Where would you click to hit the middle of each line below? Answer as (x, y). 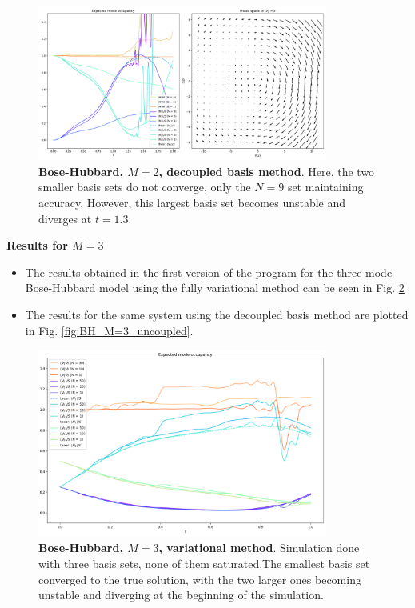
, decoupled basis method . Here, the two (267, 171)
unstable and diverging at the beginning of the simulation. (181, 595)
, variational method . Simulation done (259, 548)
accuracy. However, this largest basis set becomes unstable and (192, 202)
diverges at (65, 218)
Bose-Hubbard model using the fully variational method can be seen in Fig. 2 (215, 288)
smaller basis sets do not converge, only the (145, 187)
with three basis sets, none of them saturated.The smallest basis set (204, 563)
